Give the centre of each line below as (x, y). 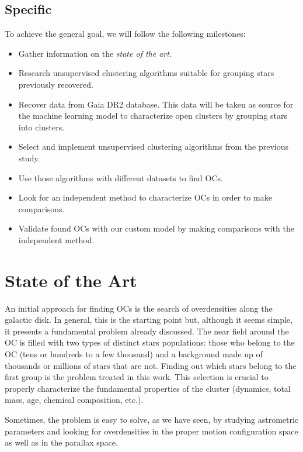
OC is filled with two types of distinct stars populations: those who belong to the (150, 342)
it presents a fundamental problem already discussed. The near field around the (147, 331)
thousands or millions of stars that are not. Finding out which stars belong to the (151, 365)
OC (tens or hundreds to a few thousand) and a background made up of (134, 354)
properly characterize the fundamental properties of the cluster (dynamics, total (148, 388)
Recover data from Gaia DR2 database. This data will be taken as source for (156, 104)
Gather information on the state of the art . (95, 53)
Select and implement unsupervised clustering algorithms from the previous (154, 146)
